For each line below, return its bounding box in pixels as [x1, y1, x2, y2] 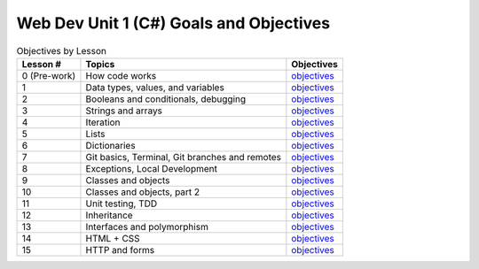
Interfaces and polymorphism [85, 220, 208, 233]
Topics [85, 58, 115, 70]
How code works [85, 69, 157, 81]
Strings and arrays [85, 104, 163, 117]
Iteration [85, 116, 121, 128]
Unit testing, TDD [85, 197, 158, 210]
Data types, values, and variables [85, 81, 225, 93]
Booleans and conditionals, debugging [85, 93, 247, 105]
